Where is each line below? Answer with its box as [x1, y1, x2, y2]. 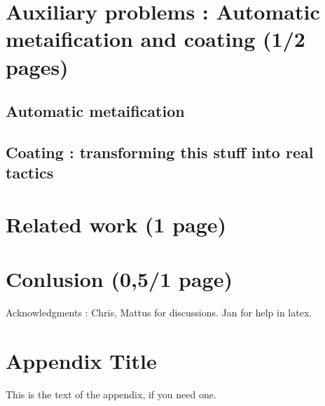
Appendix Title [6, 346, 157, 374]
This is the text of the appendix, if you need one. [6, 386, 216, 401]
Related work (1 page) [6, 209, 227, 238]
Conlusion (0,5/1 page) [6, 265, 233, 293]
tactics [6, 162, 54, 183]
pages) [6, 52, 69, 80]
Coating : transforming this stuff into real [6, 141, 314, 162]
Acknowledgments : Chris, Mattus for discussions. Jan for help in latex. [6, 305, 312, 320]
